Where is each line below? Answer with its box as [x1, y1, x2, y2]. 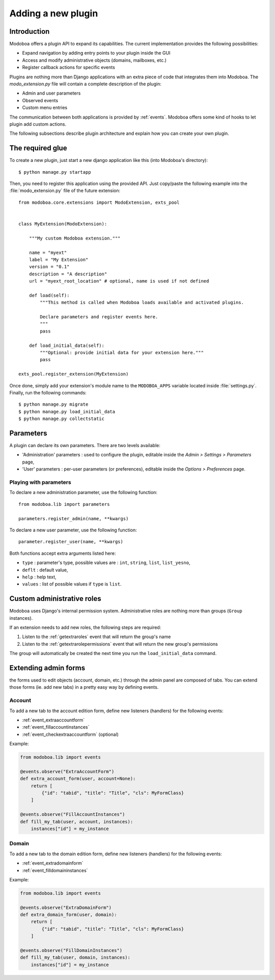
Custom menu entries [22, 105, 68, 111]
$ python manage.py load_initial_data [18, 409, 116, 414]
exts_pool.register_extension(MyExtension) [18, 371, 129, 377]
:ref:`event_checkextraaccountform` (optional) [22, 731, 119, 737]
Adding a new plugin [9, 8, 98, 19]
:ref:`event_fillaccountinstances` [22, 724, 90, 730]
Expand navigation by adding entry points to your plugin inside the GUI [22, 50, 171, 56]
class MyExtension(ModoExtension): [18, 221, 107, 227]
